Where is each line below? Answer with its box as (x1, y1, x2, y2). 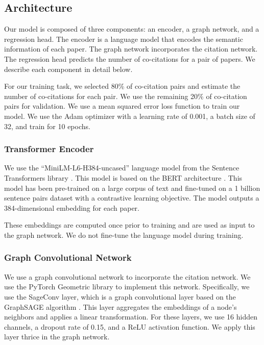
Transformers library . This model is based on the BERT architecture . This (4, 172, 243, 183)
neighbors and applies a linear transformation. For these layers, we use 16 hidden (4, 311, 257, 322)
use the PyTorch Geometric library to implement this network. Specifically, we (4, 281, 250, 292)
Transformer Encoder (4, 142, 94, 155)
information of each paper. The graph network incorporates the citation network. (4, 43, 258, 54)
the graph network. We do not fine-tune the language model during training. (4, 229, 244, 240)
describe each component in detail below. (4, 63, 133, 74)
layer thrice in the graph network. (4, 331, 110, 342)
